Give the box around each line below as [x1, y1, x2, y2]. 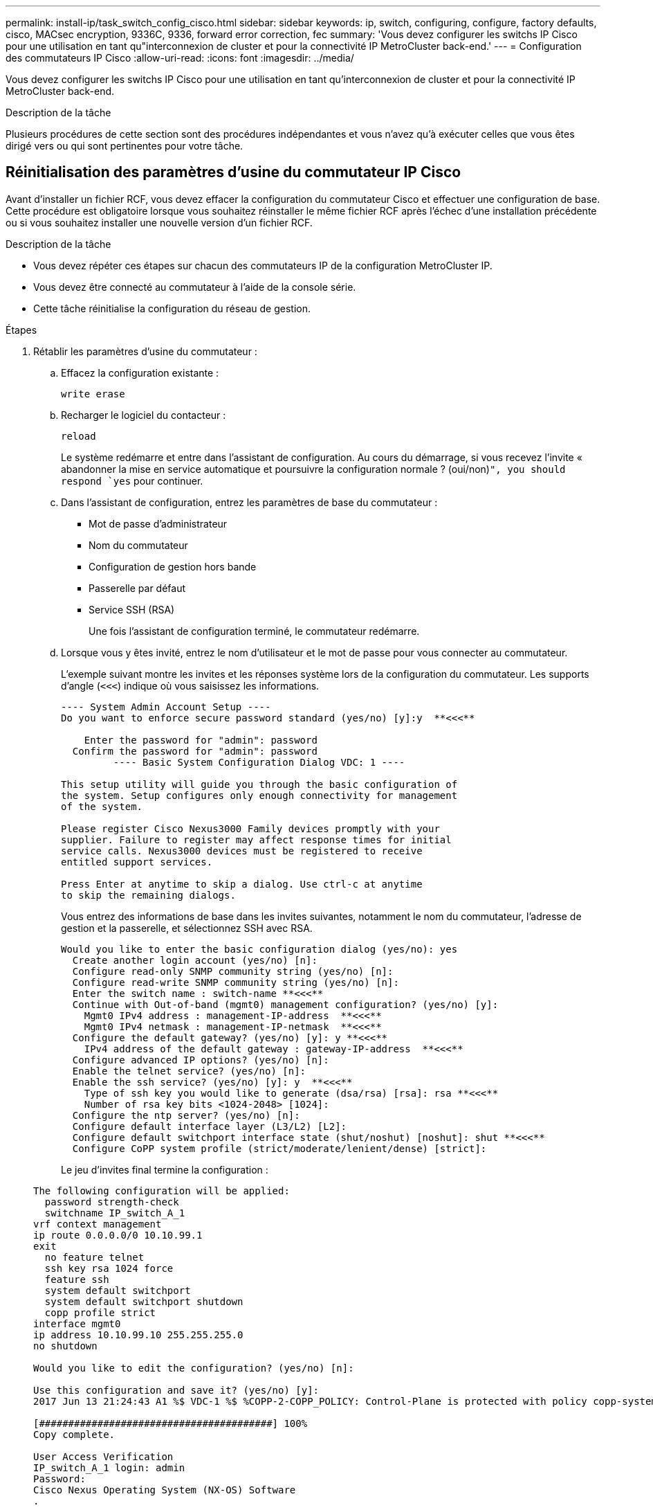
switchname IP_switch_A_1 [44, 1207, 185, 1219]
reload [61, 430, 96, 442]
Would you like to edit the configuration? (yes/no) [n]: [33, 1362, 354, 1374]
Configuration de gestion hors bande [89, 560, 257, 573]
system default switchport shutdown [44, 1295, 243, 1307]
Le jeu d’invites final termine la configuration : [61, 1163, 268, 1176]
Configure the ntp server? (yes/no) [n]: [72, 1109, 300, 1121]
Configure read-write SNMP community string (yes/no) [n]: [72, 976, 399, 988]
